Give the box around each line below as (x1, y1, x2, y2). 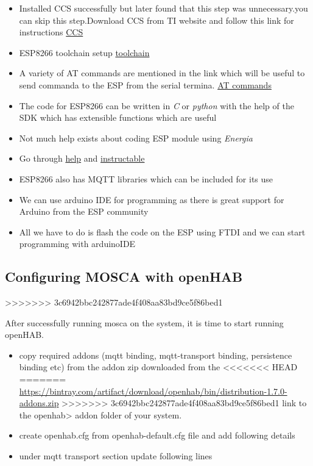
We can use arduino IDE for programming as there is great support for (19, 193, 284, 206)
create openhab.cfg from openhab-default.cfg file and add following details (19, 429, 295, 442)
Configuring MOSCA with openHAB (5, 267, 243, 286)
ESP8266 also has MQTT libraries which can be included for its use (19, 172, 273, 185)
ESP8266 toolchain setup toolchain (19, 46, 150, 59)
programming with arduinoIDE (19, 237, 136, 250)
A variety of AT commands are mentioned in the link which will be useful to (19, 66, 305, 79)
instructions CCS (19, 26, 83, 38)
